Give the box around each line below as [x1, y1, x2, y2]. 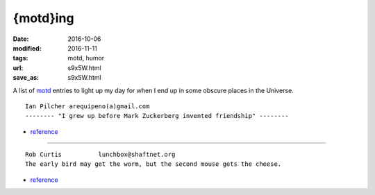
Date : [12, 35, 29, 43]
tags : [12, 54, 28, 62]
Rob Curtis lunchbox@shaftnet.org [25, 151, 176, 159]
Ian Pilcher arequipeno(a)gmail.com [25, 102, 150, 110]
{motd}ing [12, 10, 74, 26]
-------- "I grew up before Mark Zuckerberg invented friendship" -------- [25, 112, 289, 120]
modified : [12, 44, 42, 52]
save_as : [12, 74, 40, 82]
